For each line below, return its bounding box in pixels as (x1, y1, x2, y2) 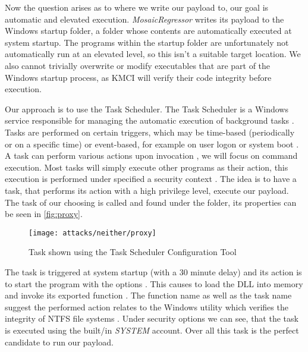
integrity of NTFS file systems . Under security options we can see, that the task (5, 312, 298, 325)
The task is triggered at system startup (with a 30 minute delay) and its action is (5, 265, 302, 278)
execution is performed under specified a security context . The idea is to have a (5, 172, 297, 185)
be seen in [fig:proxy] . (5, 208, 83, 220)
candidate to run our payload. (5, 335, 114, 348)
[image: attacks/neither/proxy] (29, 228, 156, 237)
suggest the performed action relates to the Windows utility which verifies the (5, 300, 288, 313)
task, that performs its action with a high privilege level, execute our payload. (5, 184, 289, 196)
